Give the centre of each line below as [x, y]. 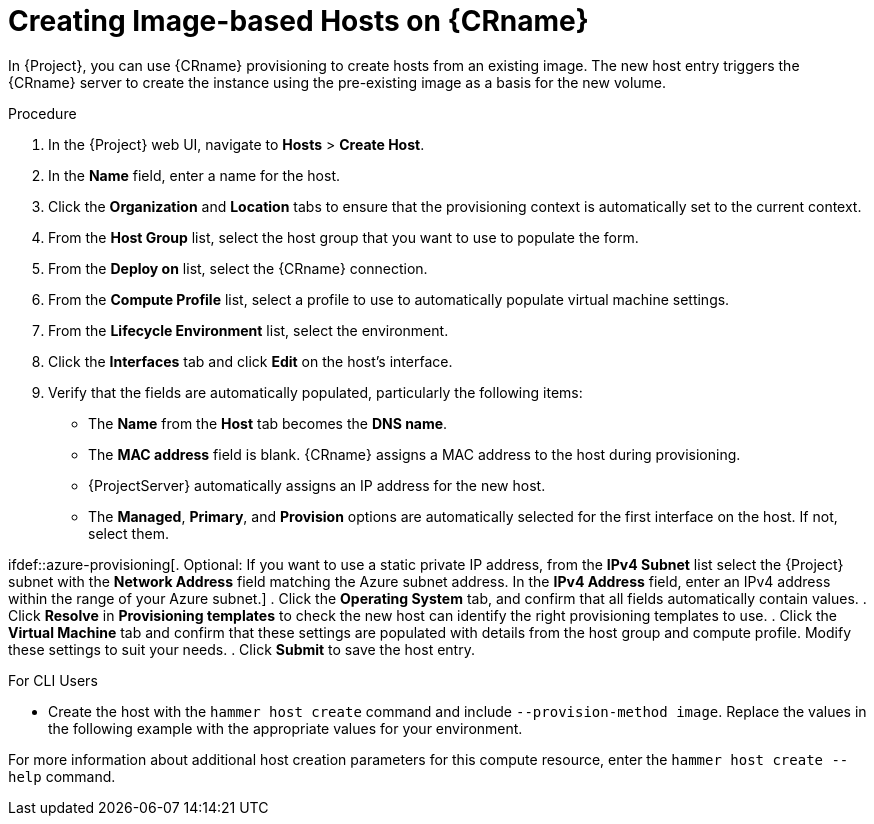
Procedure [42, 113]
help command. [62, 776]
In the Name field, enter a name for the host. [194, 175]
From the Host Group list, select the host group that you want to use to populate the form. [343, 237]
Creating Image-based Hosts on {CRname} [298, 21]
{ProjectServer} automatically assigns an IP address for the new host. [317, 485]
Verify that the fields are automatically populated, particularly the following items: [315, 392]
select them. [128, 533]
